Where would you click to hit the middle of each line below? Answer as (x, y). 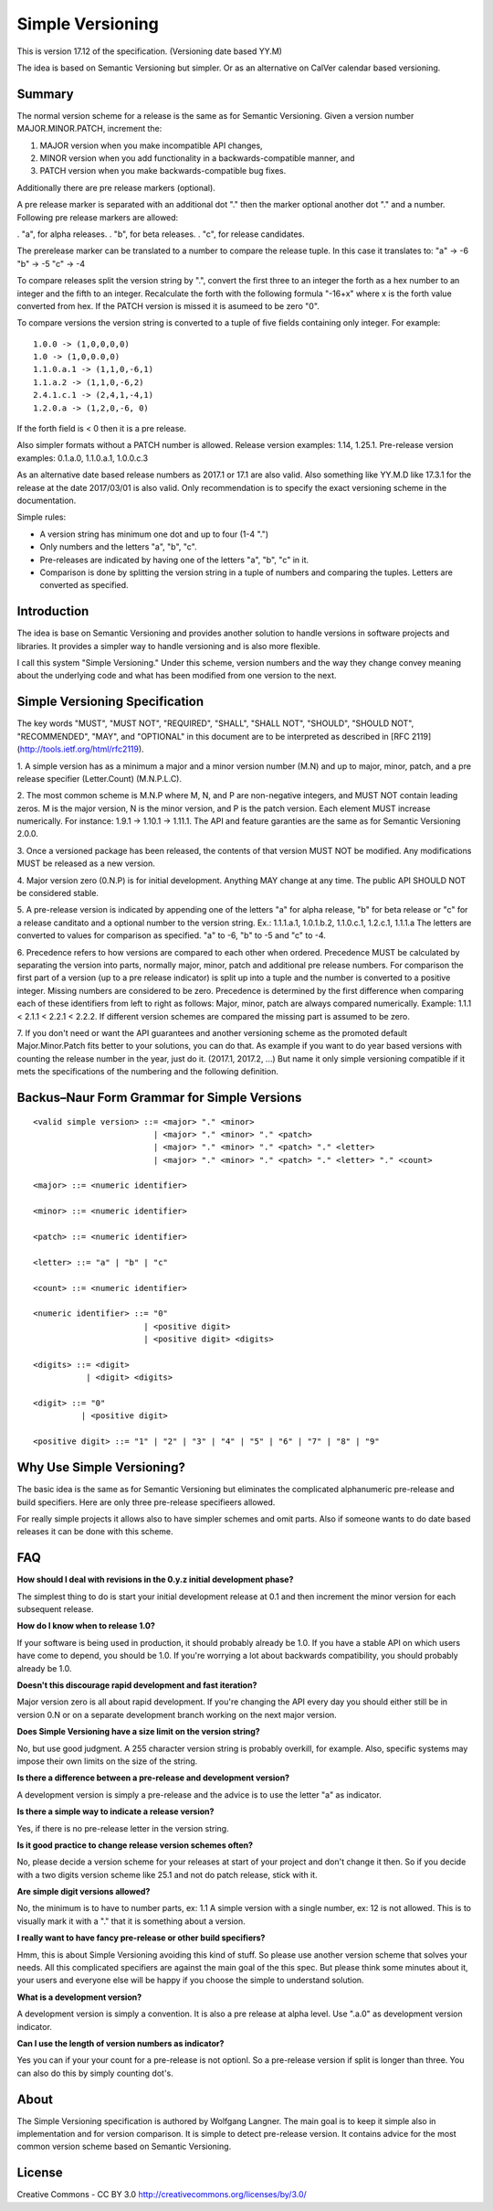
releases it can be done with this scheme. (95, 1532)
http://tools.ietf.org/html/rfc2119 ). (82, 749)
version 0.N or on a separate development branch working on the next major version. (177, 1714)
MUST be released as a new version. (86, 863)
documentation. (47, 500)
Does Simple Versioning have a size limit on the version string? (138, 1732)
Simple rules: (42, 518)
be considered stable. (58, 893)
